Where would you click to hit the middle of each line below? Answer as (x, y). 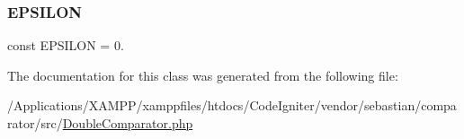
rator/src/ (35, 123)
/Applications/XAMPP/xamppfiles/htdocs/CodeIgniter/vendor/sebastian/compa (232, 105)
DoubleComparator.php (128, 123)
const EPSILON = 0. (66, 45)
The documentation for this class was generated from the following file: (203, 75)
